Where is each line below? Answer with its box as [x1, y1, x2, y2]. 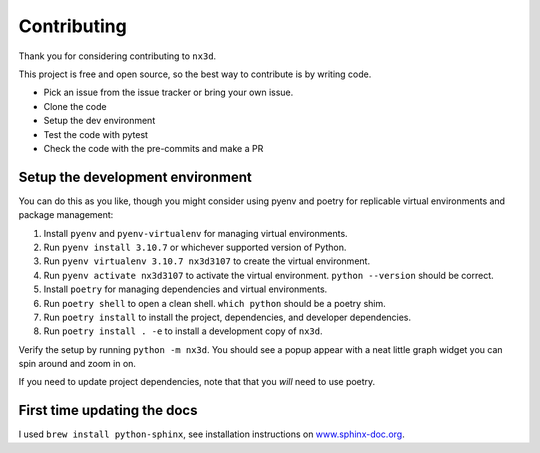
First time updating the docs [18, 402, 198, 419]
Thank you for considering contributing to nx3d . [18, 50, 217, 62]
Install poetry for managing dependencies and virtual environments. [43, 283, 328, 295]
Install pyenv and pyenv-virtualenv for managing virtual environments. [43, 227, 349, 239]
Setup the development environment [18, 168, 252, 185]
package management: [18, 209, 114, 221]
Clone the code [43, 100, 107, 112]
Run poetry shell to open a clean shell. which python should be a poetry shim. [43, 297, 387, 309]
